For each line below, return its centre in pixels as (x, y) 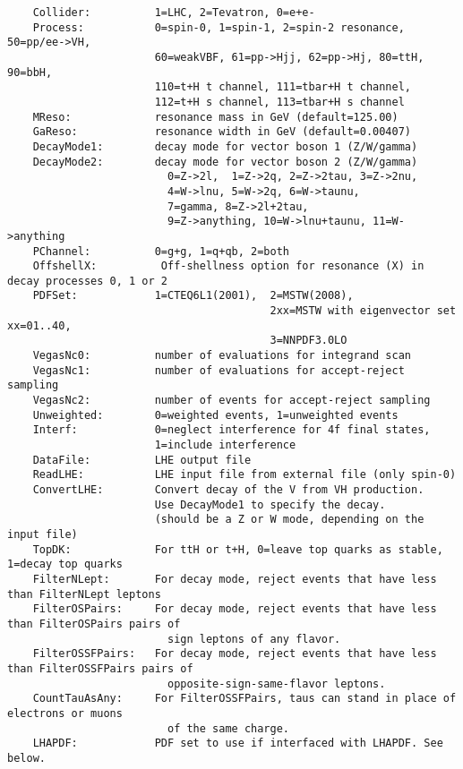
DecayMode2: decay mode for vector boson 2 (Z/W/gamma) (225, 162)
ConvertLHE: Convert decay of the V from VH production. (228, 490)
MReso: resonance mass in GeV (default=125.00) (215, 117)
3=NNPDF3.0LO (309, 341)
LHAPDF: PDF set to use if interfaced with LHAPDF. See (238, 743)
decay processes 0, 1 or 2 (87, 281)
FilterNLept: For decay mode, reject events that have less (235, 579)
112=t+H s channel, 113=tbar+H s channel (279, 102)
